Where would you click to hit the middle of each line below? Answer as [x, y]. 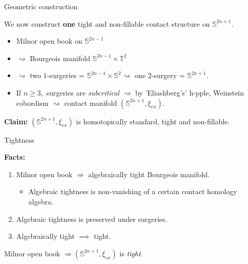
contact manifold [91, 102]
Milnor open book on [49, 41]
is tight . [131, 253]
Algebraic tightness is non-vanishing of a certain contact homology [133, 191]
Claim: [16, 121]
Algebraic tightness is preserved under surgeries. [92, 219]
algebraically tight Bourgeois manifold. [149, 174]
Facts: [15, 157]
